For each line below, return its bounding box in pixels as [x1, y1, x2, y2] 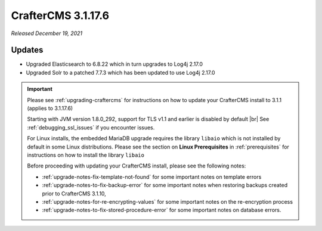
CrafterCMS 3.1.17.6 [11, 9, 110, 22]
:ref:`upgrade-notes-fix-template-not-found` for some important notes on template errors [42, 173, 262, 181]
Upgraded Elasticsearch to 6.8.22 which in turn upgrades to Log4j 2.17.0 [26, 61, 203, 68]
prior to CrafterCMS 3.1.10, [42, 190, 107, 197]
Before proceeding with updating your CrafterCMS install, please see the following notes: [27, 162, 246, 169]
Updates [11, 45, 44, 55]
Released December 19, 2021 [11, 30, 83, 37]
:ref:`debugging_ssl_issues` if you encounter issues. [27, 124, 155, 131]
